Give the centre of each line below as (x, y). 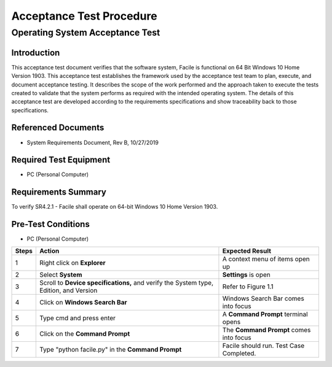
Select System (61, 274)
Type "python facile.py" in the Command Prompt (110, 349)
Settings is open (246, 274)
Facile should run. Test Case (263, 346)
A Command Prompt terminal (265, 314)
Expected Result (247, 250)
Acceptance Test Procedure (84, 16)
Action (49, 250)
